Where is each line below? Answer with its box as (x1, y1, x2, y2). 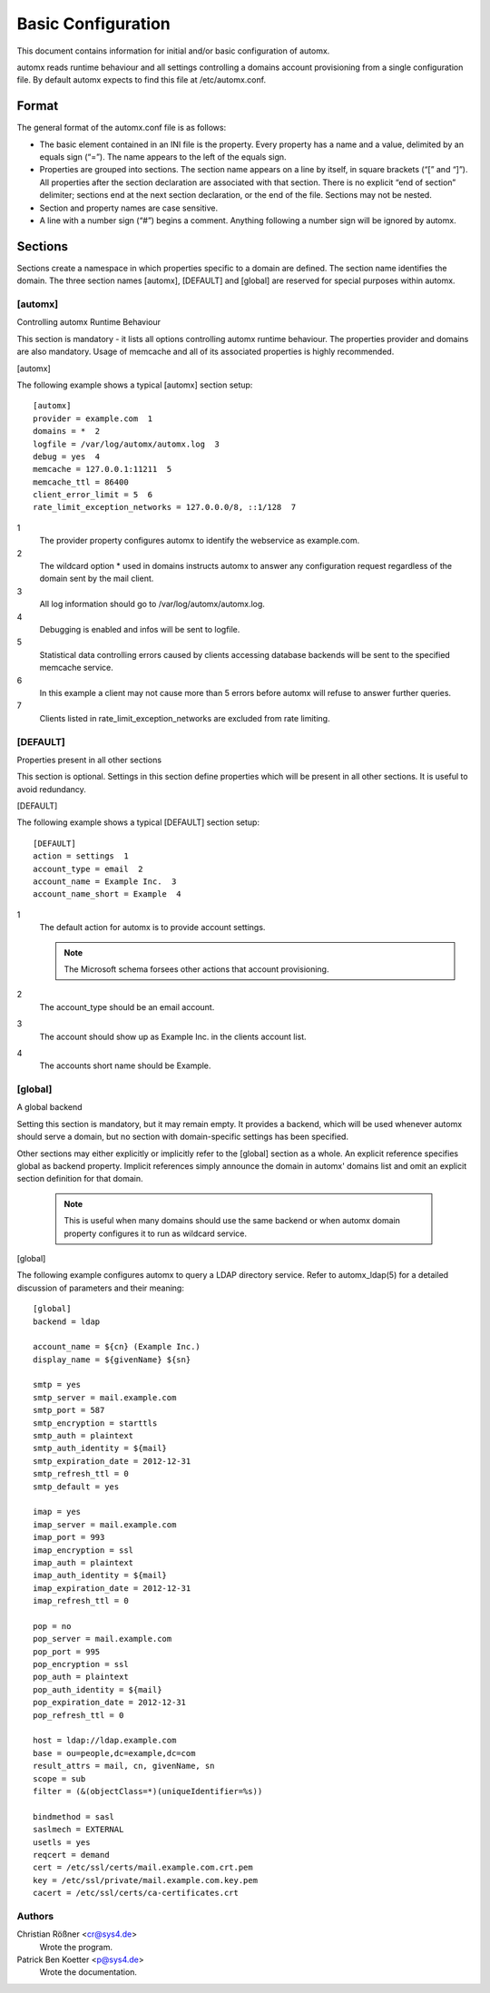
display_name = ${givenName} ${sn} (33, 1354, 191, 1365)
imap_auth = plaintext (33, 1557, 134, 1567)
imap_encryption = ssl (33, 1545, 134, 1556)
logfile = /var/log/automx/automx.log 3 (33, 438, 220, 449)
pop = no (33, 1621, 72, 1631)
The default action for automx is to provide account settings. (39, 922, 266, 933)
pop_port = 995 (33, 1646, 101, 1656)
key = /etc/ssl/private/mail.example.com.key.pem (33, 1875, 259, 1885)
